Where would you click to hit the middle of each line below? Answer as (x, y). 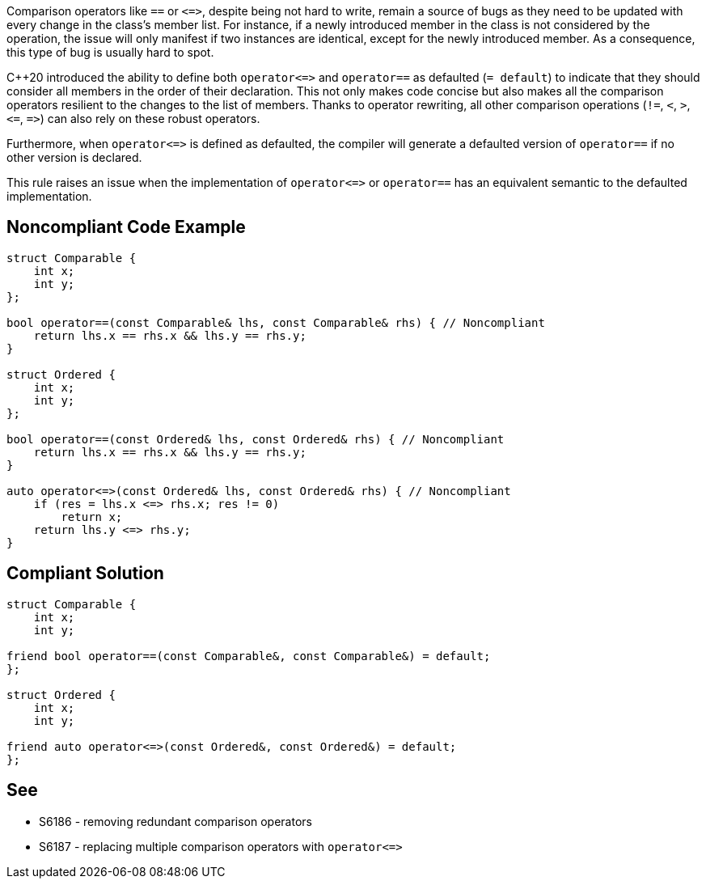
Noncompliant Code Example (126, 227)
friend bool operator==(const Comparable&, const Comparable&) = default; (249, 656)
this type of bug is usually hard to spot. (110, 52)
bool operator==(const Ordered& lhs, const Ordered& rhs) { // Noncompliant (256, 439)
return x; (92, 517)
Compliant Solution (85, 574)
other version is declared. (74, 157)
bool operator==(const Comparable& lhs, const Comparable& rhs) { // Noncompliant (276, 322)
